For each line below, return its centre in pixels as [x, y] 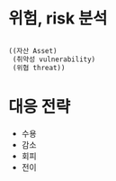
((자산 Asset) [33, 50]
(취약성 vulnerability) [54, 59]
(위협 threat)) [39, 68]
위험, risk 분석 [58, 18]
